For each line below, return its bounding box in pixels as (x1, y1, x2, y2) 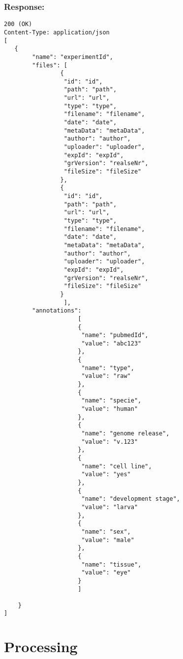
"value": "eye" (81, 569, 131, 576)
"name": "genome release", (81, 430, 170, 437)
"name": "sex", (81, 528, 131, 535)
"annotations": (32, 307, 82, 315)
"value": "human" (81, 405, 138, 413)
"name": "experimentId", (32, 53, 113, 60)
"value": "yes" (81, 471, 131, 478)
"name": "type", (81, 364, 134, 372)
